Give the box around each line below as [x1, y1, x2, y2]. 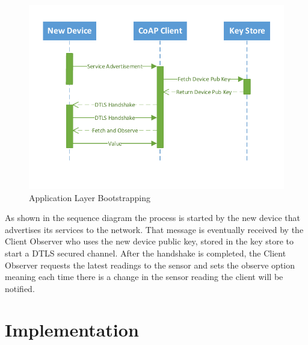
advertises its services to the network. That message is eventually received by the [5, 223, 304, 235]
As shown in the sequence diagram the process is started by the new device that [5, 211, 300, 224]
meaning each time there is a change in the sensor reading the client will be [5, 270, 283, 283]
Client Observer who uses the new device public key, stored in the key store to [5, 235, 294, 247]
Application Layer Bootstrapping [29, 191, 151, 204]
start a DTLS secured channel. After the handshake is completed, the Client [5, 246, 286, 259]
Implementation [5, 317, 139, 342]
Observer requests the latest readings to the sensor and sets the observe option [5, 258, 295, 271]
